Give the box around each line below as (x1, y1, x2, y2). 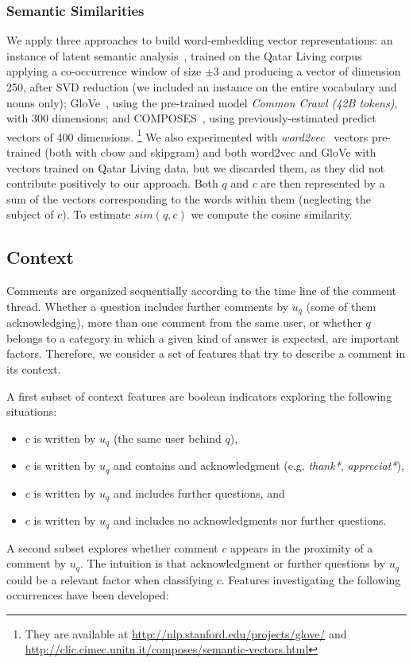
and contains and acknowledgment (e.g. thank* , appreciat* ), (113, 457, 404, 474)
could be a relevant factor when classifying (6, 571, 214, 587)
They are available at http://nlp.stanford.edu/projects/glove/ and (25, 625, 347, 642)
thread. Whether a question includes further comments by (6, 297, 289, 314)
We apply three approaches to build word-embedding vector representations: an (6, 32, 393, 48)
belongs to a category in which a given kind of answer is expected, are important (6, 329, 400, 346)
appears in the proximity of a (230, 539, 373, 556)
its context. (6, 361, 61, 378)
